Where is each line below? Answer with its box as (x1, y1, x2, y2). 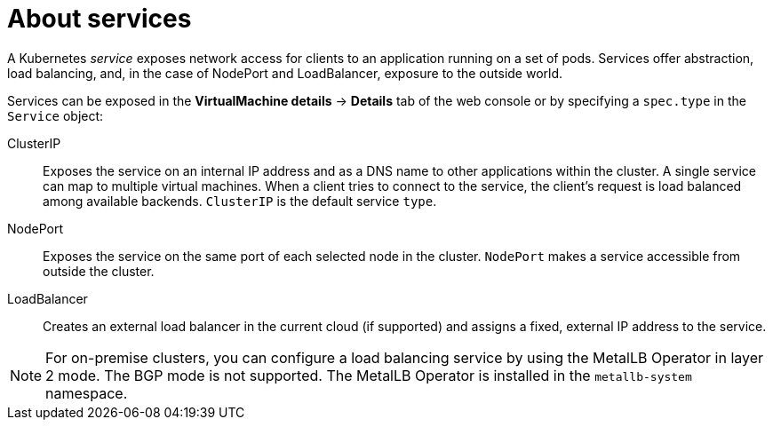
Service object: (7, 107, 104, 123)
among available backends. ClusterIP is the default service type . (43, 193, 437, 209)
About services (7, 4, 192, 34)
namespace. (45, 384, 128, 402)
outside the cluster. (43, 263, 155, 279)
